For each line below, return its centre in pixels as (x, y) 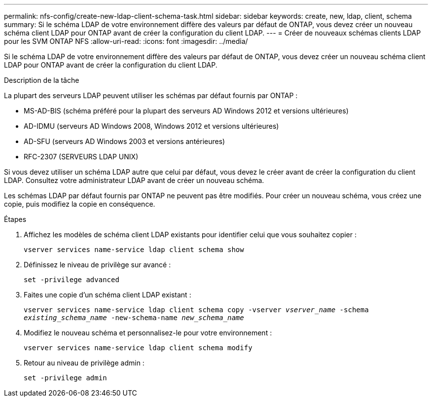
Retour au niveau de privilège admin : (84, 363)
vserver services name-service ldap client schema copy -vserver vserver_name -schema (196, 310)
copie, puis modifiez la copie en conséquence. (80, 204)
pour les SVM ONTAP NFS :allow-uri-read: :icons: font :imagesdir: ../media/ (126, 41)
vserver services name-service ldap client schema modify (138, 348)
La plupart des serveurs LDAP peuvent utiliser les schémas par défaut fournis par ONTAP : (151, 95)
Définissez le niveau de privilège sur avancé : (97, 265)
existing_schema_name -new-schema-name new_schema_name (134, 318)
